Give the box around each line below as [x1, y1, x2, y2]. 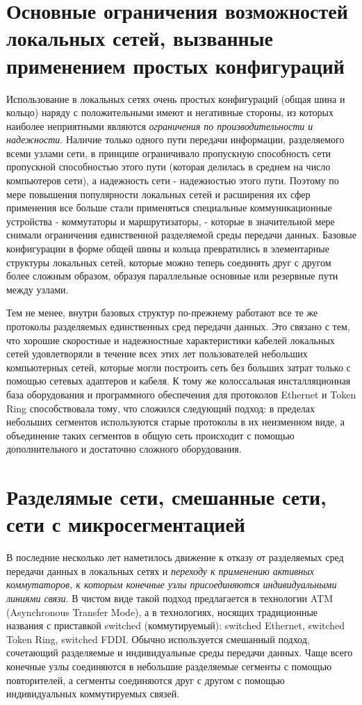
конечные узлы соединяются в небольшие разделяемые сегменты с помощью [6, 659, 332, 673]
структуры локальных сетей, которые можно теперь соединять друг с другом [6, 254, 331, 269]
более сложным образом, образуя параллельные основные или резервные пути [6, 268, 338, 283]
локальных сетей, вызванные [6, 24, 273, 52]
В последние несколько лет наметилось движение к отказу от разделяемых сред [6, 550, 344, 565]
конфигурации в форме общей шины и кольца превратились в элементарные [6, 241, 329, 256]
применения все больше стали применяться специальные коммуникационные [6, 200, 332, 215]
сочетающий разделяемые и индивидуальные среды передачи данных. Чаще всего [6, 645, 353, 660]
